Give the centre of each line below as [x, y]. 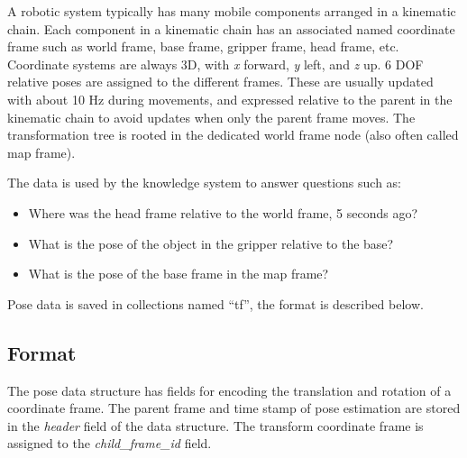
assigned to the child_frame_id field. [110, 443]
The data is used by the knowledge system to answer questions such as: [204, 183]
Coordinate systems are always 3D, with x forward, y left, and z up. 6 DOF [215, 64]
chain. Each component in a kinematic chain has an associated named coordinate [231, 28]
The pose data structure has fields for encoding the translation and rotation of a [229, 390]
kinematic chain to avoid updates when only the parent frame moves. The [211, 117]
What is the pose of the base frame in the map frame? [179, 274]
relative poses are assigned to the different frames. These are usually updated [220, 82]
